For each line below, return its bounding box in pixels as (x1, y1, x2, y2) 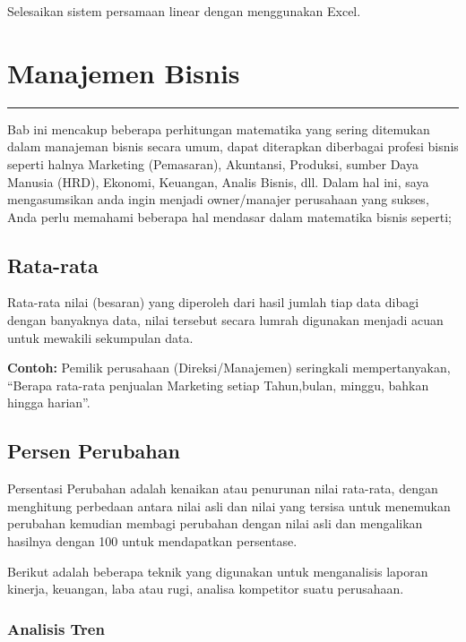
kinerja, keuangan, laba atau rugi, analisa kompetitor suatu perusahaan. (7, 579, 404, 598)
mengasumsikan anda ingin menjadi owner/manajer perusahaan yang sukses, (7, 190, 429, 209)
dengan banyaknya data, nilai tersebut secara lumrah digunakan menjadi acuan (7, 311, 444, 330)
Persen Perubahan (7, 437, 180, 465)
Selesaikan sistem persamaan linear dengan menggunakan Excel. (7, 2, 361, 20)
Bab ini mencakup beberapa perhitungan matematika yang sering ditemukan (7, 119, 430, 138)
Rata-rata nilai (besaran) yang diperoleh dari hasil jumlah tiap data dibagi (7, 293, 419, 312)
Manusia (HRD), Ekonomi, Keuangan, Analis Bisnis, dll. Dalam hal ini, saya (7, 172, 429, 191)
